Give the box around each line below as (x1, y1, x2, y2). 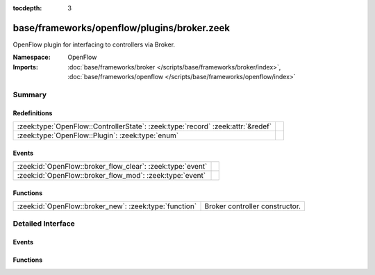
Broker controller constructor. (204, 201, 301, 211)
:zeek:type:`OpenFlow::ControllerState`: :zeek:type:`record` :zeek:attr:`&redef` (17, 122, 272, 131)
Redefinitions (12, 108, 53, 117)
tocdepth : (12, 4, 42, 12)
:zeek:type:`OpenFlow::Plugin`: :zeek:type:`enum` (17, 131, 179, 140)
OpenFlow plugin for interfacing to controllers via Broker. (12, 40, 176, 49)
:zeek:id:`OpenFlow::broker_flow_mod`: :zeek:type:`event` (17, 171, 206, 181)
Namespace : (12, 53, 51, 62)
